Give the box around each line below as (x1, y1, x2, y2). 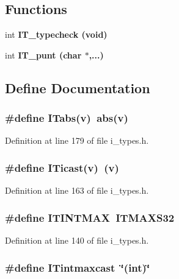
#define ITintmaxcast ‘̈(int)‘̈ (5, 260, 150, 275)
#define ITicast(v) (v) (5, 160, 119, 175)
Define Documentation (5, 78, 150, 97)
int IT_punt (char (5, 48, 82, 61)
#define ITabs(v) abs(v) (5, 110, 128, 125)
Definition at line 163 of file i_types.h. (5, 184, 149, 197)
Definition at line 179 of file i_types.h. (5, 134, 149, 147)
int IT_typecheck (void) (5, 28, 108, 41)
